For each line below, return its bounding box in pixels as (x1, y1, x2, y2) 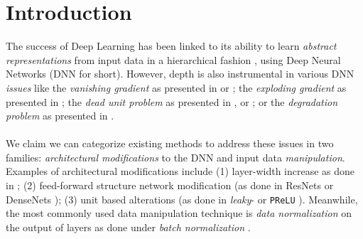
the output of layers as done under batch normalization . (6, 219, 251, 234)
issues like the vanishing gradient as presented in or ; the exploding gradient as (6, 80, 347, 95)
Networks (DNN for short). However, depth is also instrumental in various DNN (6, 66, 354, 81)
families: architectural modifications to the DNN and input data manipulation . (6, 149, 345, 164)
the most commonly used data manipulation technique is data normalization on (6, 206, 352, 221)
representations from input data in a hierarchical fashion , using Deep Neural (6, 52, 341, 67)
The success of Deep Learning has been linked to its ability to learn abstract (6, 38, 337, 53)
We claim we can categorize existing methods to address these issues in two (6, 136, 334, 151)
